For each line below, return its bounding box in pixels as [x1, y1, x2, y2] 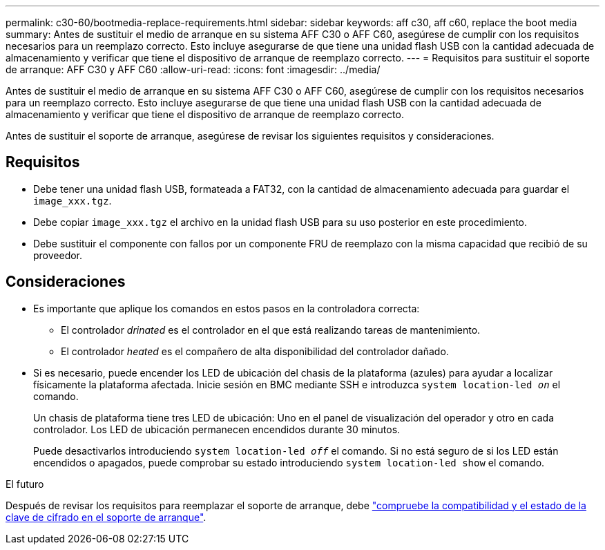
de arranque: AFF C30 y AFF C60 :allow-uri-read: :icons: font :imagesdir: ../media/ [6, 64, 381, 75]
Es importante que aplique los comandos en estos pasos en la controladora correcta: [33, 302, 420, 314]
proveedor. [33, 249, 83, 261]
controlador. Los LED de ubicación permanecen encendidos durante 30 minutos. [33, 423, 401, 435]
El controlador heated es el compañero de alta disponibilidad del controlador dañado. [61, 345, 449, 357]
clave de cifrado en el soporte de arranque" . [6, 511, 207, 523]
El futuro [6, 477, 44, 490]
